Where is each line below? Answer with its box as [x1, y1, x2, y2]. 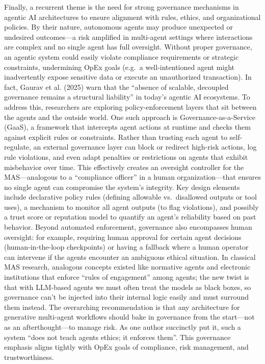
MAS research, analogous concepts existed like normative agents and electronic [4, 261, 251, 272]
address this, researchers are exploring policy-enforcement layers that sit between [4, 101, 257, 112]
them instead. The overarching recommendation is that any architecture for [4, 301, 240, 312]
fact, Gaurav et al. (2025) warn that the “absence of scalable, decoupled [4, 81, 229, 92]
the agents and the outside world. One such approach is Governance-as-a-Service [4, 111, 255, 122]
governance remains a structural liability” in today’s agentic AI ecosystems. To [4, 91, 250, 102]
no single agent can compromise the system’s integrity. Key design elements [4, 181, 240, 192]
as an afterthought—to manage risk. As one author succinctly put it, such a [4, 322, 241, 332]
